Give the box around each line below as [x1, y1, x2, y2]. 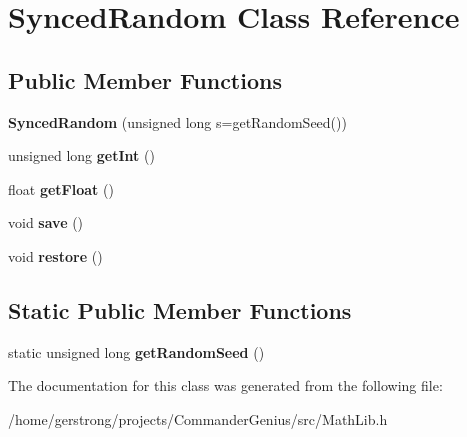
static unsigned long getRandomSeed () [8, 341, 265, 362]
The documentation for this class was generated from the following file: [8, 375, 443, 396]
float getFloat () [8, 178, 114, 199]
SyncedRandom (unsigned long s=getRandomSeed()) [8, 111, 347, 132]
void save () [8, 212, 84, 233]
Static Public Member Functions [8, 294, 352, 325]
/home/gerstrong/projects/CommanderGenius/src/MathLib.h [8, 408, 388, 429]
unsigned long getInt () [8, 145, 155, 166]
